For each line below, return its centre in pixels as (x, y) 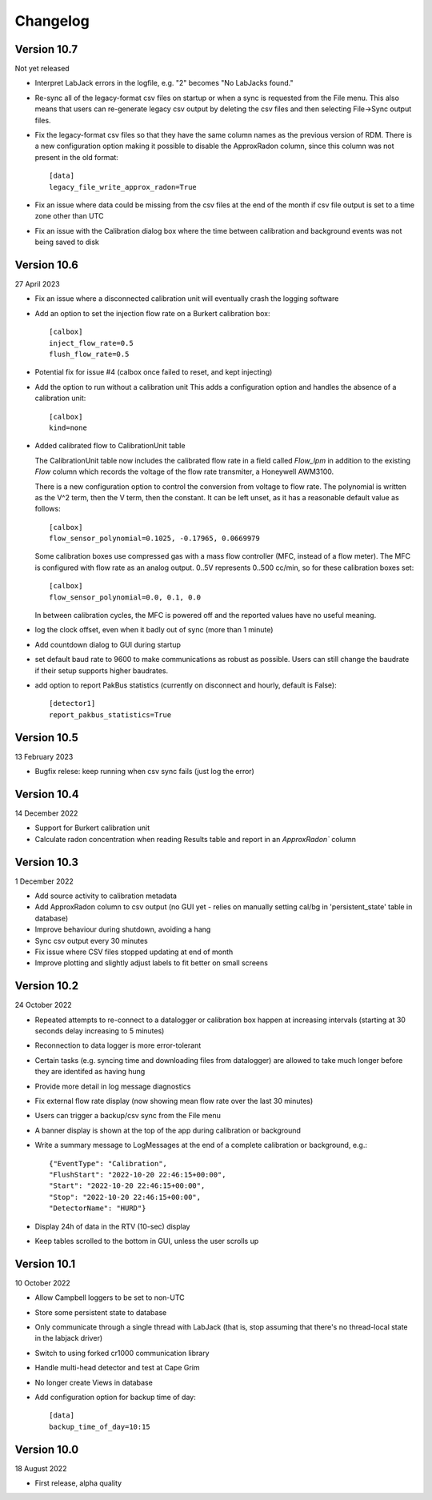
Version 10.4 (47, 794)
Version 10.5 (47, 738)
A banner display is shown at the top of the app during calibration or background (168, 1130)
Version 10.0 (47, 1449)
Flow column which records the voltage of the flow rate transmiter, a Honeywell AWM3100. (184, 471)
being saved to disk (67, 242)
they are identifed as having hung (90, 1072)
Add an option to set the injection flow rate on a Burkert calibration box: (152, 313)
